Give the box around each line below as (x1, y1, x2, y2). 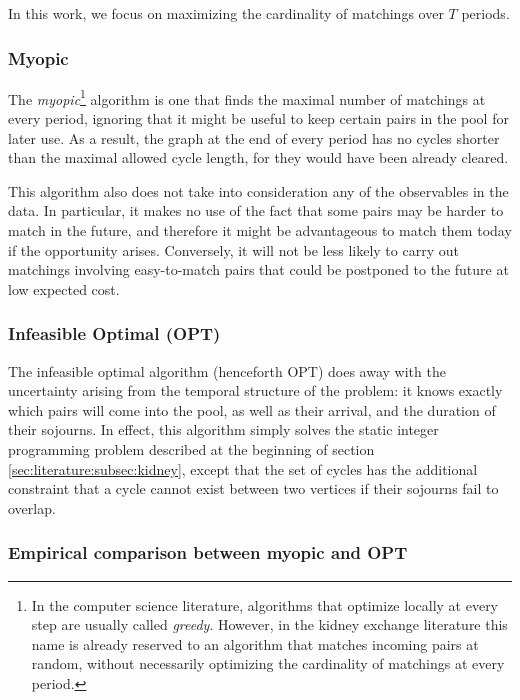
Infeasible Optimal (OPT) (8, 321, 221, 346)
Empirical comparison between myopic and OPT (8, 540, 408, 565)
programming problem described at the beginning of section (8, 439, 375, 459)
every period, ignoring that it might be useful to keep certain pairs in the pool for (8, 108, 509, 129)
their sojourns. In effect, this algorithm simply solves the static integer (8, 419, 439, 440)
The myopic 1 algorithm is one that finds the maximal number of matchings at (8, 85, 486, 109)
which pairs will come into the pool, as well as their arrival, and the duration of (8, 399, 496, 420)
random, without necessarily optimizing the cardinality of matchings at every (31, 653, 505, 674)
